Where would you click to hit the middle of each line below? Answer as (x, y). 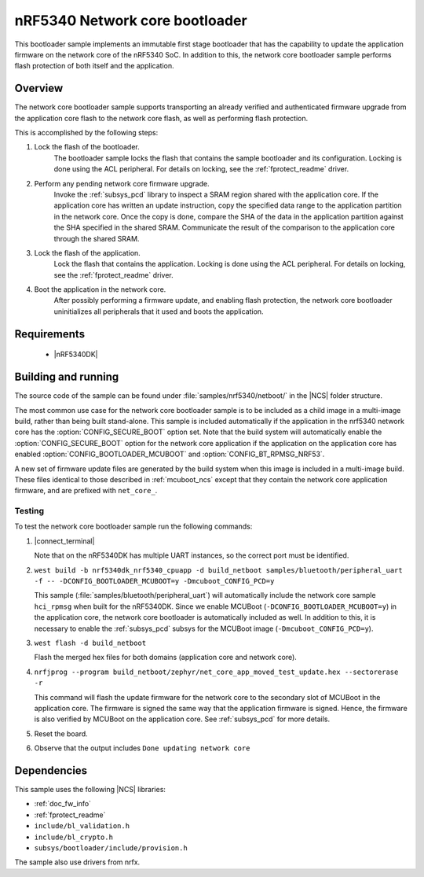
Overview (39, 88)
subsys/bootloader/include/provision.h (111, 848)
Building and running (67, 377)
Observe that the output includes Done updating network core (142, 748)
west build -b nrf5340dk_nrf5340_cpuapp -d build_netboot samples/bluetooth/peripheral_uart (219, 570)
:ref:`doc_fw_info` (63, 804)
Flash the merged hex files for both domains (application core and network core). (166, 658)
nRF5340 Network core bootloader (131, 20)
